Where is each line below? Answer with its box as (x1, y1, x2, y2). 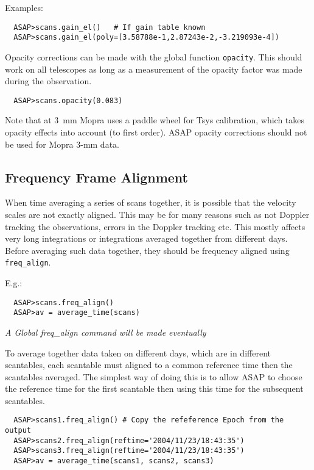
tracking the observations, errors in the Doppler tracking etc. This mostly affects (5, 220, 305, 233)
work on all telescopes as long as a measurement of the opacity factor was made (5, 62, 302, 75)
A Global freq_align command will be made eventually (5, 325, 206, 338)
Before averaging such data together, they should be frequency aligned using (5, 244, 290, 256)
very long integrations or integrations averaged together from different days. (5, 232, 288, 245)
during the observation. (5, 74, 92, 87)
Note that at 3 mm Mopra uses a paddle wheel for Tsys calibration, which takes (5, 114, 305, 126)
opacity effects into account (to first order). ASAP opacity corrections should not (5, 126, 307, 138)
